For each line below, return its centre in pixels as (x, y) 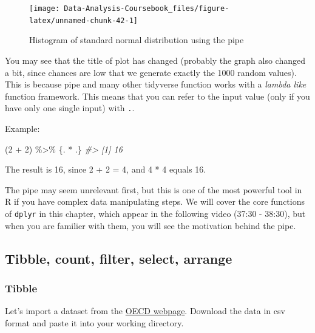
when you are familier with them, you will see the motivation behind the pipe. (151, 225)
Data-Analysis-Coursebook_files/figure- (147, 9)
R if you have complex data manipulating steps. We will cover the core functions (155, 201)
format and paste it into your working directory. (94, 322)
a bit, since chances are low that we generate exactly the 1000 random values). (151, 72)
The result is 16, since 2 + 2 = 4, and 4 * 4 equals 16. (106, 169)
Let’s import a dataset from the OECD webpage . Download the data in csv (145, 311)
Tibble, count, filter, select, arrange (119, 258)
